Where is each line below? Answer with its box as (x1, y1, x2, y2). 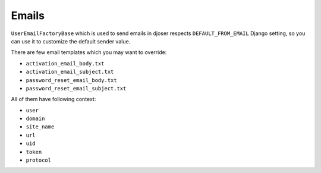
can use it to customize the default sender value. (11, 37, 131, 45)
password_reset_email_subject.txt (26, 85, 127, 92)
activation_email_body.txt (26, 60, 105, 67)
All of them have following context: (11, 96, 96, 103)
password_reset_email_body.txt (26, 77, 117, 83)
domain (26, 115, 45, 122)
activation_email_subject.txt (26, 68, 114, 76)
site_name (26, 124, 55, 130)
